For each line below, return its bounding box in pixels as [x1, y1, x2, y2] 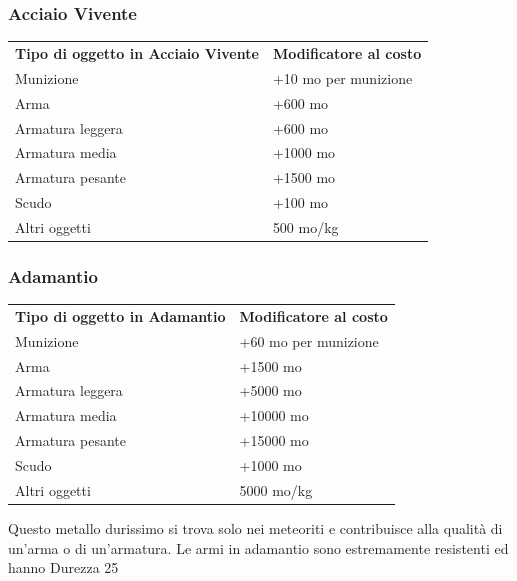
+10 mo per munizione [272, 67, 413, 88]
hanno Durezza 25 [8, 557, 119, 578]
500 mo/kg [272, 216, 339, 237]
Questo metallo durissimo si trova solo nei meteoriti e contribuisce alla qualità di [8, 517, 503, 538]
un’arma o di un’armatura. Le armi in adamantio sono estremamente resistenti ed [8, 537, 509, 558]
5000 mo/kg [239, 479, 313, 500]
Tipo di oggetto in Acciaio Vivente [15, 42, 259, 63]
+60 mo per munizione [239, 330, 379, 351]
